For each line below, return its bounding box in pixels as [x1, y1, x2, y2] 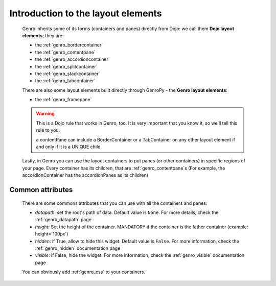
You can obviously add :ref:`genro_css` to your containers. [22, 269, 146, 275]
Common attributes [9, 185, 73, 194]
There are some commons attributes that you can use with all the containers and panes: [22, 200, 208, 206]
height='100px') [35, 231, 68, 237]
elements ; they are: [22, 32, 64, 38]
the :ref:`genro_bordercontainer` [35, 42, 103, 48]
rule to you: [36, 127, 60, 133]
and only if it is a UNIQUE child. [36, 144, 102, 150]
